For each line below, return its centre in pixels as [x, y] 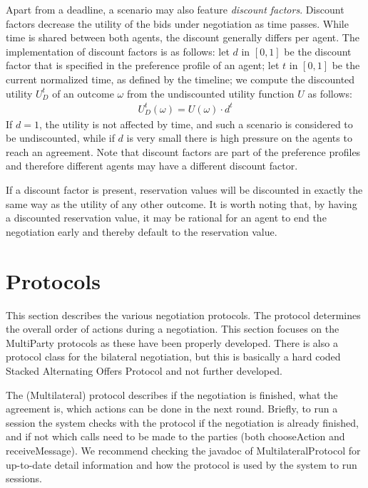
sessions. [24, 478]
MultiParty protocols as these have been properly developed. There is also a [172, 342]
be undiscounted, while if [60, 138]
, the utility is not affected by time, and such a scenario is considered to [196, 124]
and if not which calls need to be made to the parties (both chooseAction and [175, 436]
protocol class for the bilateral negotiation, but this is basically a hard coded [173, 357]
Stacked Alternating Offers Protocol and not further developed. [144, 370]
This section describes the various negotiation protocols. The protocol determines [183, 315]
